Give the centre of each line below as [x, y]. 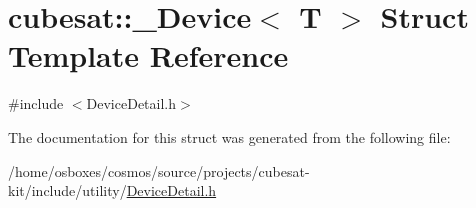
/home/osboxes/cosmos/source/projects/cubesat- [159, 170]
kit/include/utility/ [67, 190]
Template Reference [148, 55]
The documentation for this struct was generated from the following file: [229, 136]
